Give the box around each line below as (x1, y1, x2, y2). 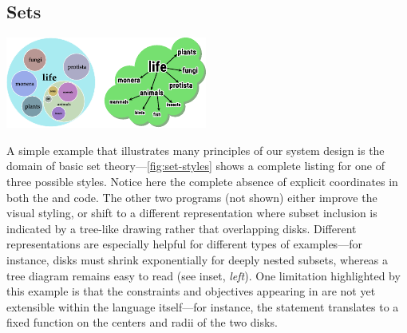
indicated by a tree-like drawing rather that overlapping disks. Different (6, 220, 357, 236)
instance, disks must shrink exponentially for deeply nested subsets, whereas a (6, 251, 389, 268)
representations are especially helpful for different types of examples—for (6, 236, 362, 252)
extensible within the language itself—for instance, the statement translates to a (6, 298, 399, 315)
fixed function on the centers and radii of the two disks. (6, 314, 278, 331)
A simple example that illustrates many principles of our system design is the (6, 141, 385, 158)
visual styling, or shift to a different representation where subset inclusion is (6, 204, 377, 221)
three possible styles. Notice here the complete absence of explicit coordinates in (6, 172, 398, 189)
